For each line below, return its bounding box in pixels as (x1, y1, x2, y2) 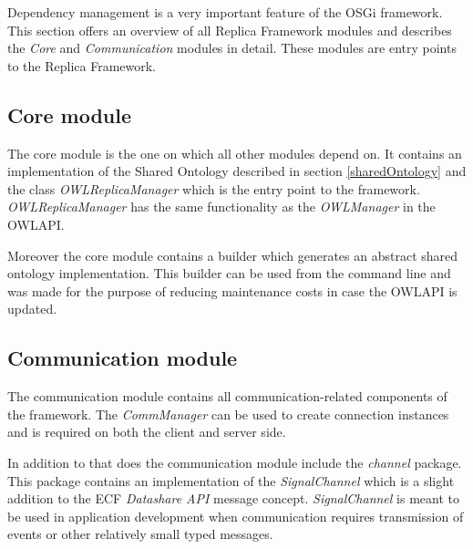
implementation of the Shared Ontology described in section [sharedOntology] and (7, 161, 467, 181)
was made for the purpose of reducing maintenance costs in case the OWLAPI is (7, 281, 458, 300)
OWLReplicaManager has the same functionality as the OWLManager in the (7, 197, 436, 216)
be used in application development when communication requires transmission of (7, 506, 464, 525)
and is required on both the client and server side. (7, 422, 286, 441)
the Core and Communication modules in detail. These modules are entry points (7, 38, 457, 57)
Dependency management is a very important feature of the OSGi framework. (7, 3, 443, 21)
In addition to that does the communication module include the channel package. (7, 452, 462, 471)
